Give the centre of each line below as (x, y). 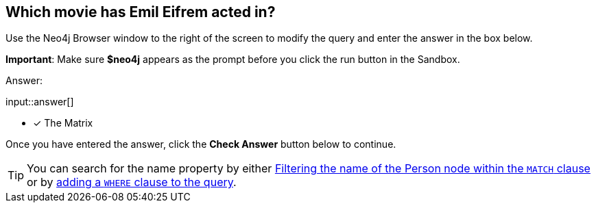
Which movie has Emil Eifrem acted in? (141, 12)
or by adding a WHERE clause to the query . (132, 182)
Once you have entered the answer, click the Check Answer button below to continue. (201, 144)
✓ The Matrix (63, 123)
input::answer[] (40, 102)
